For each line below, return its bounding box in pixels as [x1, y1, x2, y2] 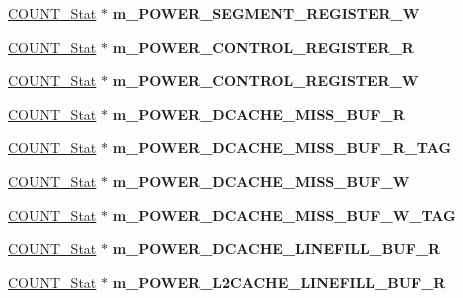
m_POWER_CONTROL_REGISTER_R [112, 36, 414, 57]
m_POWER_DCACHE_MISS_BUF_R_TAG [112, 137, 452, 158]
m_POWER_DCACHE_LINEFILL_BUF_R [112, 238, 441, 259]
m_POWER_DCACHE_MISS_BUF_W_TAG [112, 204, 456, 225]
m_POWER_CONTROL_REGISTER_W [112, 70, 419, 91]
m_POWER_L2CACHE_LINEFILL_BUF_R [112, 271, 446, 292]
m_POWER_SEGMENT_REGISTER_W [112, 3, 420, 23]
